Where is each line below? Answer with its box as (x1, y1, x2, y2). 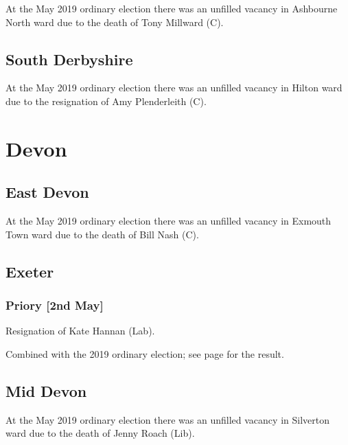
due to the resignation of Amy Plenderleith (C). (5, 93, 207, 108)
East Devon (5, 181, 89, 203)
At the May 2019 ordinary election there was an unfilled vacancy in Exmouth (5, 214, 332, 228)
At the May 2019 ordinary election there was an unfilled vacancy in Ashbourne (5, 1, 338, 15)
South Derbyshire (5, 48, 133, 69)
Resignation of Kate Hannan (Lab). (5, 323, 155, 338)
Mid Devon (5, 380, 87, 401)
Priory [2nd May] (5, 297, 104, 314)
